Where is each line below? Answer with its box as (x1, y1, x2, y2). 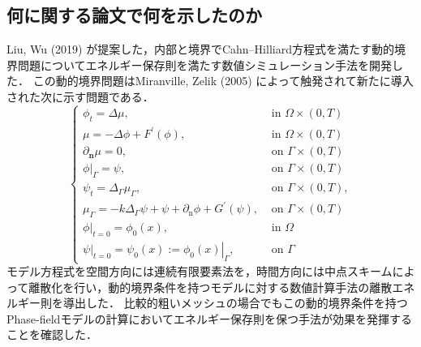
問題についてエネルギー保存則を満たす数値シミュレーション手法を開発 (17, 56, 393, 73)
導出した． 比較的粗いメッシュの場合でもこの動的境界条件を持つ (62, 294, 408, 311)
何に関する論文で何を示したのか (6, 2, 262, 28)
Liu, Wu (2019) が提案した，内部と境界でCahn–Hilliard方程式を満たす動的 (6, 41, 394, 58)
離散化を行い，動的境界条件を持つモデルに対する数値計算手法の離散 (28, 278, 393, 295)
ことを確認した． (6, 326, 97, 343)
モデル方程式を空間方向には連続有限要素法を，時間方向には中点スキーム (6, 263, 393, 280)
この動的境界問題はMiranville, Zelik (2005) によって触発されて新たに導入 (32, 72, 414, 89)
